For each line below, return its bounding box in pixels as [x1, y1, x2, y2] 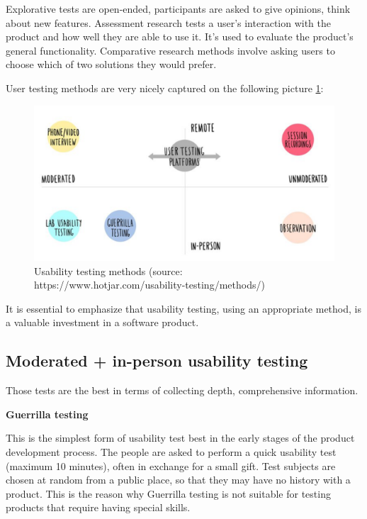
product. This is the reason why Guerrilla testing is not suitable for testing [6, 486, 331, 501]
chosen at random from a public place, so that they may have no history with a [6, 472, 351, 487]
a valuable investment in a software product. [6, 315, 199, 330]
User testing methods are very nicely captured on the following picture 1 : [6, 80, 324, 95]
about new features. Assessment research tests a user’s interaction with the [6, 15, 332, 30]
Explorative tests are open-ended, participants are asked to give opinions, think [6, 1, 351, 16]
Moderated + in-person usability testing [6, 350, 308, 372]
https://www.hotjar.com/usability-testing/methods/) [34, 277, 265, 292]
